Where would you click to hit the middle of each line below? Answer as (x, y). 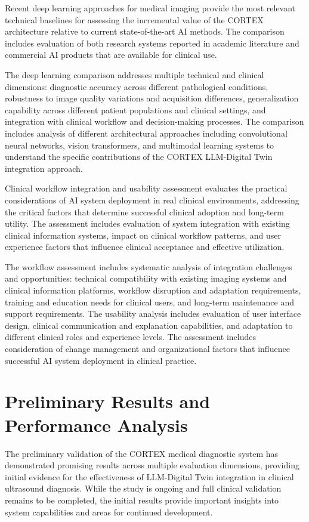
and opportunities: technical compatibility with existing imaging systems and (146, 278)
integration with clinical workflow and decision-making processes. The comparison (154, 121)
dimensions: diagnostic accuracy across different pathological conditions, (137, 86)
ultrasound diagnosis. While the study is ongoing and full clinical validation (143, 488)
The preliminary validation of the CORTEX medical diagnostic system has (142, 453)
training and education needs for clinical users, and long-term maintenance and (149, 302)
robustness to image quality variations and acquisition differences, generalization (152, 98)
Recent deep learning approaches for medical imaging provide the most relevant (150, 8)
